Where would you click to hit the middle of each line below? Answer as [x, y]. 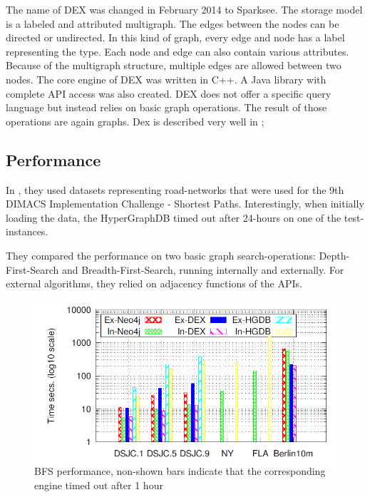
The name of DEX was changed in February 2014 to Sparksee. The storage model [184, 9]
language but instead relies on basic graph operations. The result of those [166, 107]
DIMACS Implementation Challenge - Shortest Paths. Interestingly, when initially [185, 204]
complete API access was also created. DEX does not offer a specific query [169, 93]
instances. [27, 231]
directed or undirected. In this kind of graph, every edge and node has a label [175, 37]
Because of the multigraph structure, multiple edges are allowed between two [174, 65]
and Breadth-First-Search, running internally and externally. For [203, 269]
